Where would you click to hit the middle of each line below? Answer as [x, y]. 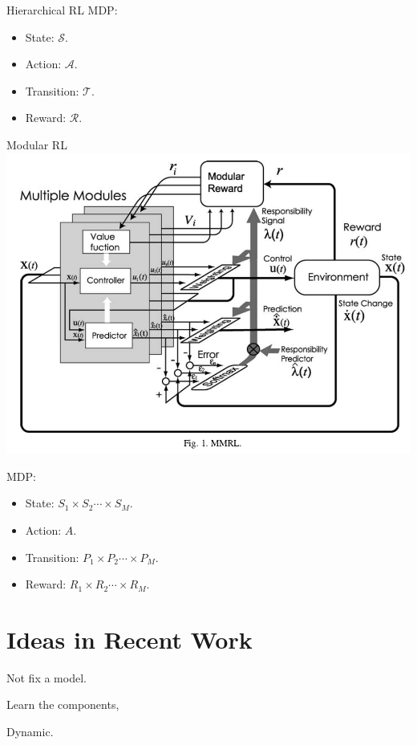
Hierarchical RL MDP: [62, 10]
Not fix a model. [47, 677]
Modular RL [37, 144]
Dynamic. [30, 732]
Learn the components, [63, 704]
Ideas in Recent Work [130, 639]
